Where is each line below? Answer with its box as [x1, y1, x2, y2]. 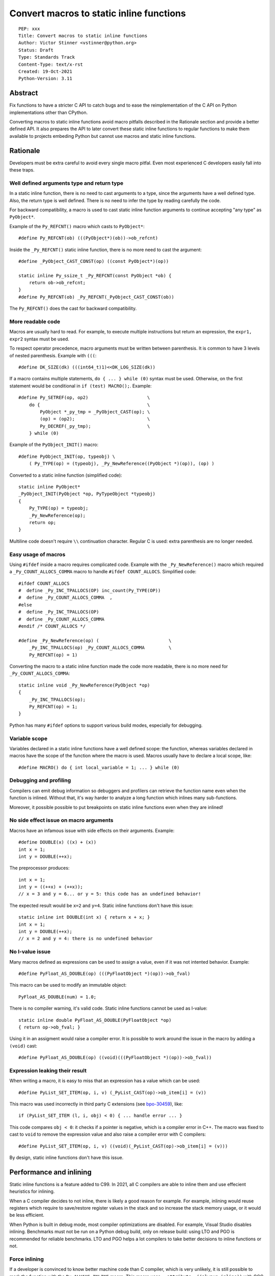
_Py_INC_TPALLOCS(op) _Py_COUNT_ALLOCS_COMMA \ [29, 645, 172, 651]
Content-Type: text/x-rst [18, 61, 84, 67]
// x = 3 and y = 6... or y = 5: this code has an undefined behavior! [18, 891, 201, 897]
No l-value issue [9, 948, 51, 955]
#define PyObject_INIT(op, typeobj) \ [18, 453, 116, 459]
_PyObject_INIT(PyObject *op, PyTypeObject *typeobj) [18, 491, 155, 497]
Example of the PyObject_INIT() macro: [9, 441, 99, 448]
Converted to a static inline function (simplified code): [9, 472, 122, 478]
